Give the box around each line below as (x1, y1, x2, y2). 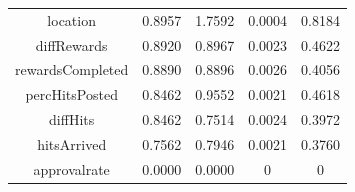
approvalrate (33, 158, 110, 179)
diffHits (49, 109, 95, 130)
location (47, 9, 96, 30)
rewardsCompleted (15, 59, 129, 80)
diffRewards (35, 34, 108, 55)
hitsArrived (37, 133, 107, 154)
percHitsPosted (25, 84, 118, 105)
